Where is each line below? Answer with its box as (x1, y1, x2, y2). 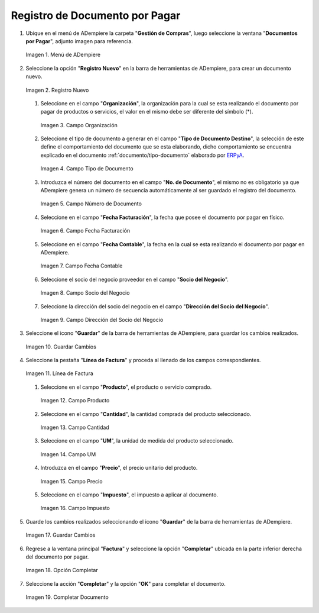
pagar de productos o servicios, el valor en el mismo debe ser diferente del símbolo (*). (40, 108, 253, 115)
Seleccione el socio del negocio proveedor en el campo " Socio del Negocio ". (40, 276, 229, 283)
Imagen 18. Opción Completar (25, 567, 98, 574)
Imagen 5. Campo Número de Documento (40, 200, 142, 207)
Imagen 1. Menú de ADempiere (25, 51, 100, 59)
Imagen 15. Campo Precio (40, 478, 103, 485)
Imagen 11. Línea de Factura (25, 370, 94, 377)
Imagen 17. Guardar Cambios (25, 531, 96, 538)
